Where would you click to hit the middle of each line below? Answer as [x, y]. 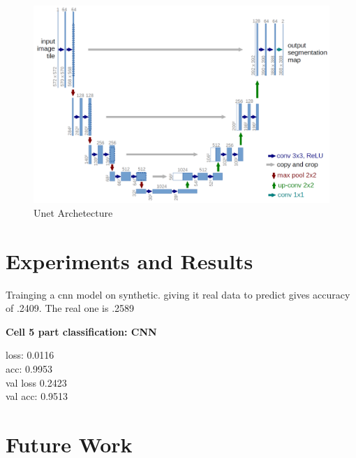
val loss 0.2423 [36, 382]
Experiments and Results [129, 260]
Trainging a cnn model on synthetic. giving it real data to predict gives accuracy [178, 294]
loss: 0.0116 [30, 355]
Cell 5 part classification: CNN [81, 331]
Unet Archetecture [73, 212]
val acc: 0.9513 [37, 396]
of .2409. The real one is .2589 [70, 308]
